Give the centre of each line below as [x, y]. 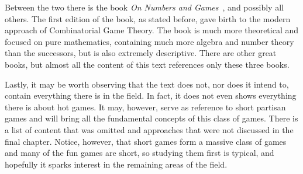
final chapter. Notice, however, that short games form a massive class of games [146, 141]
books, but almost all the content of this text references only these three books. [147, 64]
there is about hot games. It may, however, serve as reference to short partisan [145, 107]
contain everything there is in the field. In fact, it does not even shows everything [151, 95]
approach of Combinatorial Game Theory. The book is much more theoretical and [152, 30]
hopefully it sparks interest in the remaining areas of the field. [116, 164]
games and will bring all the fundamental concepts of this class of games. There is [151, 118]
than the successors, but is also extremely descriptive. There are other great [141, 53]
